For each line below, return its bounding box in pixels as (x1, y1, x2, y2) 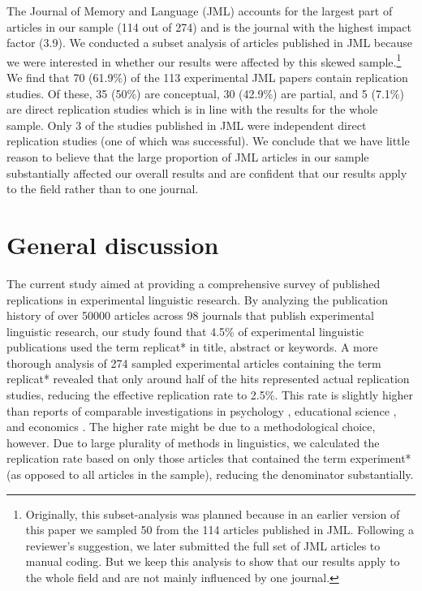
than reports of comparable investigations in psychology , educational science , (6, 402, 397, 419)
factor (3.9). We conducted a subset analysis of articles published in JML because (6, 34, 412, 51)
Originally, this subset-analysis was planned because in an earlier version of (25, 505, 400, 522)
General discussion (6, 227, 219, 261)
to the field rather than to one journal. (6, 180, 199, 197)
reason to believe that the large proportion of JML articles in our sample (6, 149, 369, 165)
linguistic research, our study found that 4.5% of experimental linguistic (6, 322, 364, 339)
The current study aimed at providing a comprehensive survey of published (6, 274, 381, 291)
